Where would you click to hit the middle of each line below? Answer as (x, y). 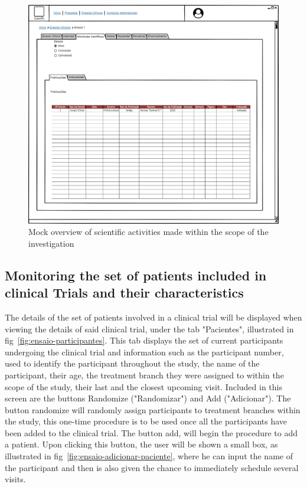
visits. (15, 479)
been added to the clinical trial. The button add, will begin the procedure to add (151, 432)
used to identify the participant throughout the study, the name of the (132, 363)
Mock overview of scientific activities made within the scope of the (148, 232)
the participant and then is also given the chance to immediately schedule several (152, 467)
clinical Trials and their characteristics (124, 292)
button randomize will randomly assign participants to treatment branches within (153, 409)
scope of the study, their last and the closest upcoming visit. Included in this (143, 386)
